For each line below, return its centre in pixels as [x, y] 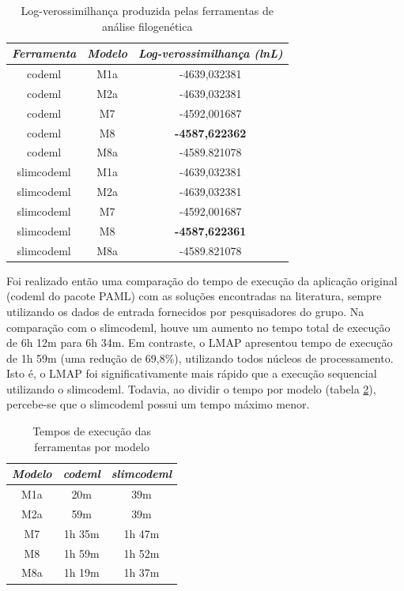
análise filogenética [147, 26]
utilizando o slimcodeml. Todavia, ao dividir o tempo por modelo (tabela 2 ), [191, 388]
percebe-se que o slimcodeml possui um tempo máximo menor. [158, 404]
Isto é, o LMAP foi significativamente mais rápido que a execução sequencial [192, 373]
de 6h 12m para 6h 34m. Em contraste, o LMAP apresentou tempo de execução [200, 343]
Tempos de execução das [92, 431]
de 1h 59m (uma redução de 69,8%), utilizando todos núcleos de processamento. [200, 358]
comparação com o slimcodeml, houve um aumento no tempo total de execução [198, 327]
